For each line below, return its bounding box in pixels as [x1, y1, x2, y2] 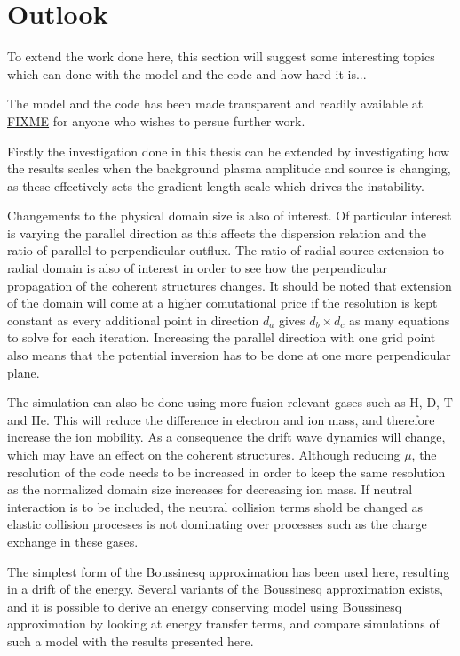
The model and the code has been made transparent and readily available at [7, 94, 424, 113]
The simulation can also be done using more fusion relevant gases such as [7, 393, 406, 412]
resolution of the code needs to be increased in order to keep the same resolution [7, 462, 446, 481]
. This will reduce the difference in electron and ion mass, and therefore [45, 410, 435, 428]
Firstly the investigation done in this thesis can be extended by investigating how [7, 141, 450, 160]
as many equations [349, 310, 450, 329]
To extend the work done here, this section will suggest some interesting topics [7, 47, 435, 66]
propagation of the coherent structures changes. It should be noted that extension [7, 276, 452, 294]
